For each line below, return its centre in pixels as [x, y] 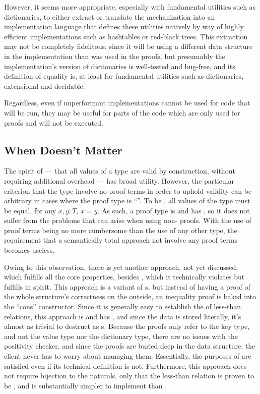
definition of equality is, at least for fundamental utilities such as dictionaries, [124, 76]
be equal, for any [30, 210]
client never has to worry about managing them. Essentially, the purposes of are [128, 356]
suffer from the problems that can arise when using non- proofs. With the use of [128, 220]
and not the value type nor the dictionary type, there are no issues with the [121, 336]
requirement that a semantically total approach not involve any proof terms [121, 240]
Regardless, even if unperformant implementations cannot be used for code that [127, 103]
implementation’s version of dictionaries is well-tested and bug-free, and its [120, 66]
